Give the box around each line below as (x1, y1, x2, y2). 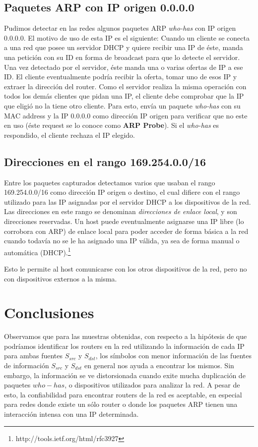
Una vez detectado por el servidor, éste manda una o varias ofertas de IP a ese (4, 61, 243, 72)
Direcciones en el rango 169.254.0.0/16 (4, 154, 206, 169)
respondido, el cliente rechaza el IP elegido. (4, 129, 135, 140)
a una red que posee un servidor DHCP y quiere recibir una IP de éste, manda (4, 42, 243, 53)
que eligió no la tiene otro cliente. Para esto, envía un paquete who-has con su (4, 100, 241, 111)
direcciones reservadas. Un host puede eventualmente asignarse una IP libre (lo (4, 216, 244, 226)
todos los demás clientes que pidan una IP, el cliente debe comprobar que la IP (4, 91, 244, 101)
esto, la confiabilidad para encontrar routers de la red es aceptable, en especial (4, 389, 242, 399)
